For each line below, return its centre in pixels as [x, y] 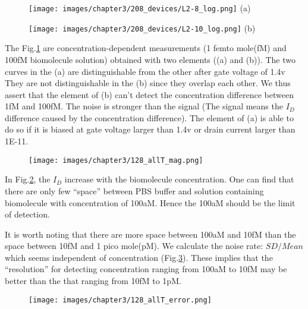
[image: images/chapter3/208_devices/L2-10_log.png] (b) [142, 28]
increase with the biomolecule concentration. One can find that [179, 179]
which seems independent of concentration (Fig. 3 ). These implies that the [139, 257]
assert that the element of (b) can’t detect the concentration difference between [149, 94]
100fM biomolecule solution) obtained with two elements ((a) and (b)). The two [150, 59]
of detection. [27, 214]
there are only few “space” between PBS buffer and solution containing [134, 190]
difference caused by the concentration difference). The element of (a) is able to [149, 117]
